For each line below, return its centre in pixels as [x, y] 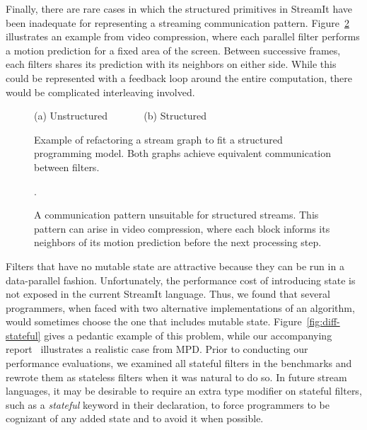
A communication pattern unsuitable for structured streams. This [176, 215]
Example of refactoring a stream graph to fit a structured [158, 139]
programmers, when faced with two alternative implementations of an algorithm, [180, 307]
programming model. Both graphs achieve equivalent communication [182, 153]
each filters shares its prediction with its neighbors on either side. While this [171, 64]
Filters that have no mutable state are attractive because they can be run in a [175, 266]
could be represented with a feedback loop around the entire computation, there [179, 77]
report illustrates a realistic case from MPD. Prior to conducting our [157, 349]
